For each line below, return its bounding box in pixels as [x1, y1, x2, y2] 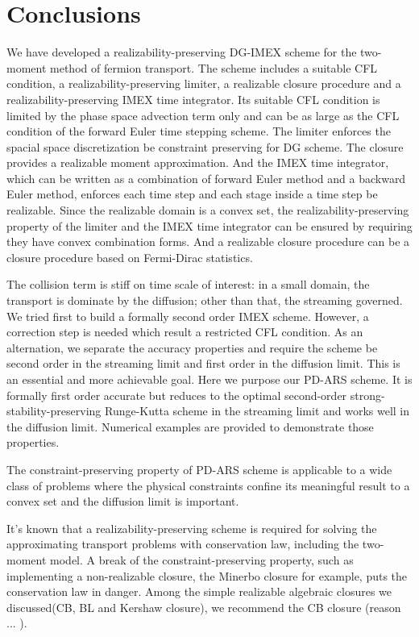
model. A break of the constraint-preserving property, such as [50, 551, 354, 568]
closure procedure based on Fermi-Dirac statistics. [6, 248, 253, 265]
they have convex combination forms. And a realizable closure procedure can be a [6, 233, 410, 250]
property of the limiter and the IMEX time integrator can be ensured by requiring [6, 217, 413, 234]
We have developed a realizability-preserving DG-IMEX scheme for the [6, 44, 357, 60]
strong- [350, 386, 385, 403]
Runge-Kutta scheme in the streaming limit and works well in [104, 402, 410, 419]
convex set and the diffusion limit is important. [6, 493, 239, 510]
